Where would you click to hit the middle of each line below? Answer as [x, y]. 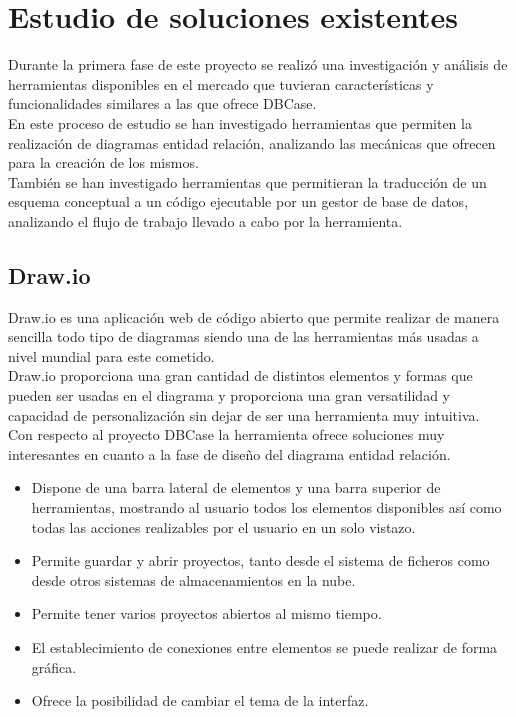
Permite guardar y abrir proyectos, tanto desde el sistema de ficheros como [260, 560]
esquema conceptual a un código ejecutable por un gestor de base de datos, [238, 201]
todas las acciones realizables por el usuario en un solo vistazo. [223, 526]
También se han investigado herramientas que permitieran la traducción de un [247, 181]
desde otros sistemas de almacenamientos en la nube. [193, 579]
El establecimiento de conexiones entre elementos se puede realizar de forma [264, 646]
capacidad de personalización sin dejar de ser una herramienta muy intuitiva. [244, 414]
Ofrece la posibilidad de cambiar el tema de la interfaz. [200, 700]
